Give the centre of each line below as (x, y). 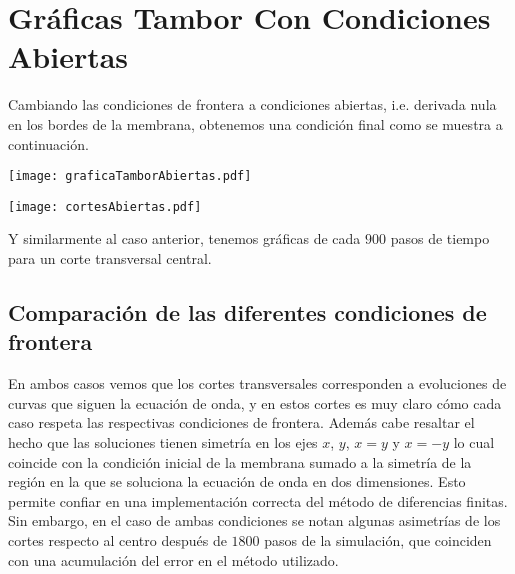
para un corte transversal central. (110, 258)
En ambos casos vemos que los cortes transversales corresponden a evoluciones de (257, 383)
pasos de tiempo (440, 238)
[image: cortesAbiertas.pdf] (105, 206)
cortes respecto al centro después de (117, 539)
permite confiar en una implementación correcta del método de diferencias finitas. (258, 500)
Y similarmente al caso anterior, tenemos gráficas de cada (184, 238)
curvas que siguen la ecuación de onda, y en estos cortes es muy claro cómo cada (255, 402)
